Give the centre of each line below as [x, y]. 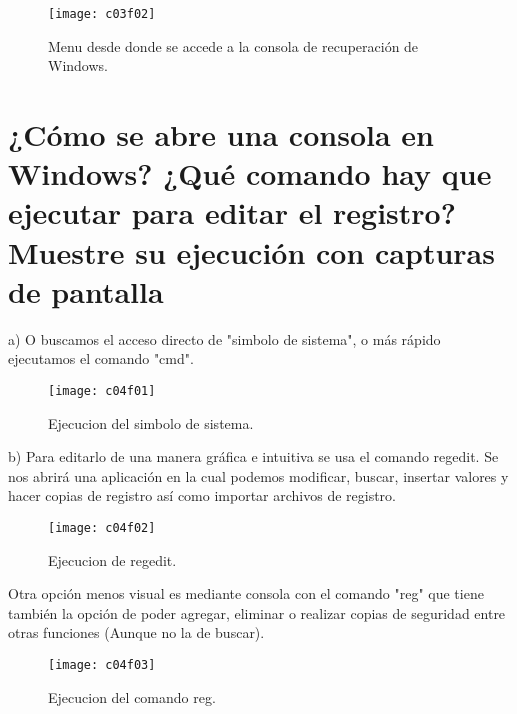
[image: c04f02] [102, 527]
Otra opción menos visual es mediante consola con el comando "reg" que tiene [246, 593]
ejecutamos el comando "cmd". [101, 358]
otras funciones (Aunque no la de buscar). [136, 632]
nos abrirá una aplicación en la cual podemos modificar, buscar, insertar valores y [258, 475]
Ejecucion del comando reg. [132, 696]
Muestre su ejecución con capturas [251, 251]
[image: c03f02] [102, 14]
